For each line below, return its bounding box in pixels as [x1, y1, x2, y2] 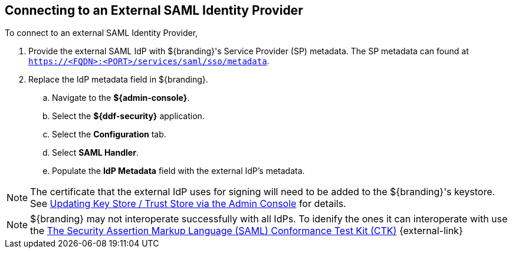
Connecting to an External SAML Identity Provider [5, 3, 303, 18]
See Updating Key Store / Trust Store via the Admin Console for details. [30, 198, 346, 210]
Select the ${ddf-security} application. [52, 111, 205, 121]
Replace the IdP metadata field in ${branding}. [28, 74, 208, 85]
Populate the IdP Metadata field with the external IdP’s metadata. [52, 166, 305, 176]
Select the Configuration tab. [52, 129, 166, 140]
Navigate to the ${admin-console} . [52, 93, 190, 103]
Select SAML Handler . [52, 147, 139, 158]
